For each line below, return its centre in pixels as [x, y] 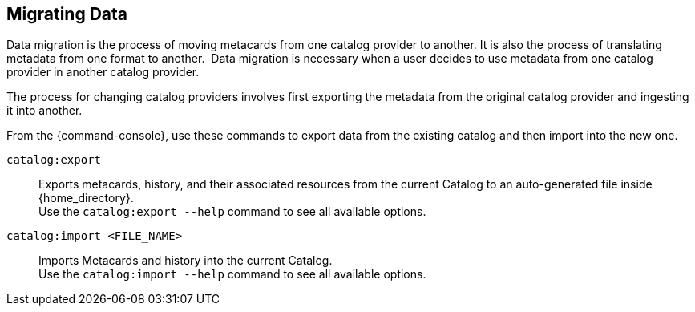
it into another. [44, 111]
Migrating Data [67, 14]
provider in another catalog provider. [103, 72]
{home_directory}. [86, 198]
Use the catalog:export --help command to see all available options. [232, 212]
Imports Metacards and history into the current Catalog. [186, 261]
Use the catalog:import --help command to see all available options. [232, 274]
